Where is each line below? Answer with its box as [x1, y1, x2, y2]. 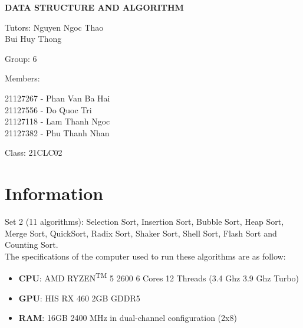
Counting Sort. [5, 238, 58, 251]
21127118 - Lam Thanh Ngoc [5, 115, 110, 127]
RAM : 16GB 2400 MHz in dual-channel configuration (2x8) [18, 311, 237, 324]
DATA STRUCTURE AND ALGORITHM [5, 1, 184, 13]
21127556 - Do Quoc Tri [5, 103, 92, 116]
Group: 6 [5, 52, 37, 64]
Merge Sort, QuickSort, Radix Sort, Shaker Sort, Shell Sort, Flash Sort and [5, 227, 277, 239]
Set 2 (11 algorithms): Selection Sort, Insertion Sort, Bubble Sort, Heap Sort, [5, 215, 284, 228]
